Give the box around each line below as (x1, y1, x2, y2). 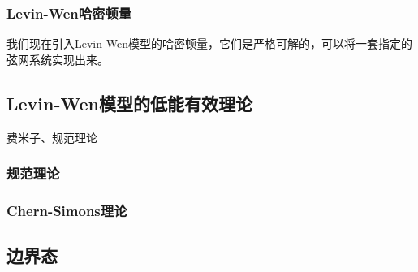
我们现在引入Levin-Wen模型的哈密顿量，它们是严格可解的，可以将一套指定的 (6, 35, 412, 52)
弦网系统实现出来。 (6, 50, 109, 67)
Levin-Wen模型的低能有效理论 (6, 90, 252, 115)
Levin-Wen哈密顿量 (6, 2, 132, 23)
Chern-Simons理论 (6, 200, 127, 220)
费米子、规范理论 (6, 128, 97, 145)
